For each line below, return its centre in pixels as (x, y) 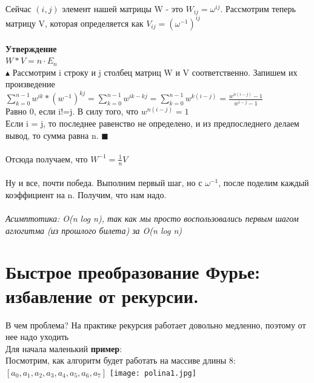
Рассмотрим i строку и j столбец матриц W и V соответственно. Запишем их (155, 72)
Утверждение (31, 48)
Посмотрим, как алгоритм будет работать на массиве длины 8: (121, 360)
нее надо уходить (37, 337)
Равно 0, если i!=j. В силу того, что (72, 111)
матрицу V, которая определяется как (75, 23)
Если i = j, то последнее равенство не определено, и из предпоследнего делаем (152, 123)
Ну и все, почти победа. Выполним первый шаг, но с (104, 183)
